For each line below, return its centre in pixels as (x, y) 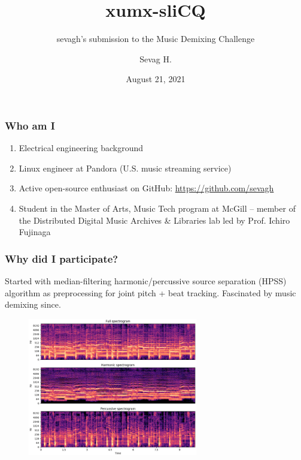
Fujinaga (35, 232)
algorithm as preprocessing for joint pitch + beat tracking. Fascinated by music (150, 292)
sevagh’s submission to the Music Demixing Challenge (156, 39)
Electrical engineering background (81, 148)
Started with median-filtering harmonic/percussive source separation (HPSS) (146, 280)
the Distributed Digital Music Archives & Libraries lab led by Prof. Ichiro (154, 220)
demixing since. (33, 304)
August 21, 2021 (156, 79)
